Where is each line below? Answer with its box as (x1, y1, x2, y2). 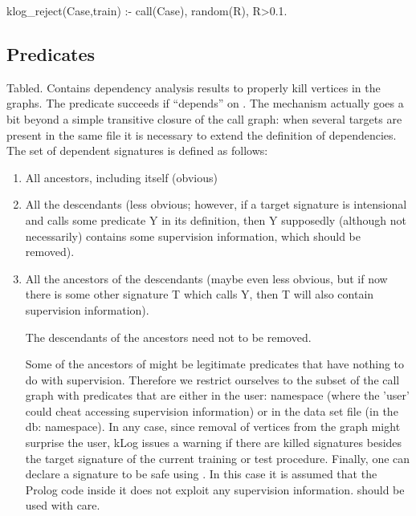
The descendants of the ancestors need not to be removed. (25, 328, 312, 345)
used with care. (25, 497, 100, 514)
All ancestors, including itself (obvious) (25, 169, 218, 185)
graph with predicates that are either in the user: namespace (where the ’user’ (25, 387, 410, 404)
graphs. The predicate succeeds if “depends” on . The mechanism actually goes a (6, 95, 404, 112)
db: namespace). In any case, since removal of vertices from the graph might (25, 418, 401, 435)
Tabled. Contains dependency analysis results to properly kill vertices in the (6, 79, 381, 95)
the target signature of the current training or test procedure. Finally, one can (25, 449, 410, 466)
